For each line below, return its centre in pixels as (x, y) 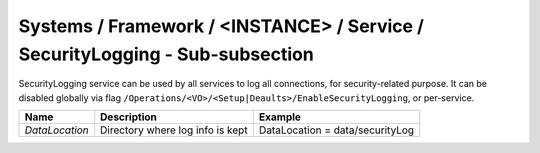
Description (128, 117)
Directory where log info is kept (174, 130)
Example (280, 117)
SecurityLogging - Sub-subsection (166, 54)
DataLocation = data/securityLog (336, 130)
